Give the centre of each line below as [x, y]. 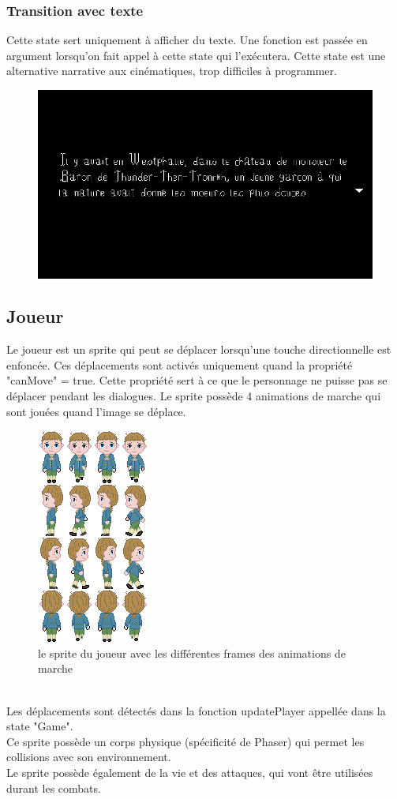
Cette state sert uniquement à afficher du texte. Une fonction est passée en [187, 40]
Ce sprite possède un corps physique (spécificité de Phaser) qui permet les [185, 741]
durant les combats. [54, 788]
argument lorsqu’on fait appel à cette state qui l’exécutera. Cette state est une [196, 55]
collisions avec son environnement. [89, 757]
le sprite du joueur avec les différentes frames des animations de [192, 653]
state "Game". [40, 726]
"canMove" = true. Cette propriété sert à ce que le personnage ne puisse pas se [197, 380]
